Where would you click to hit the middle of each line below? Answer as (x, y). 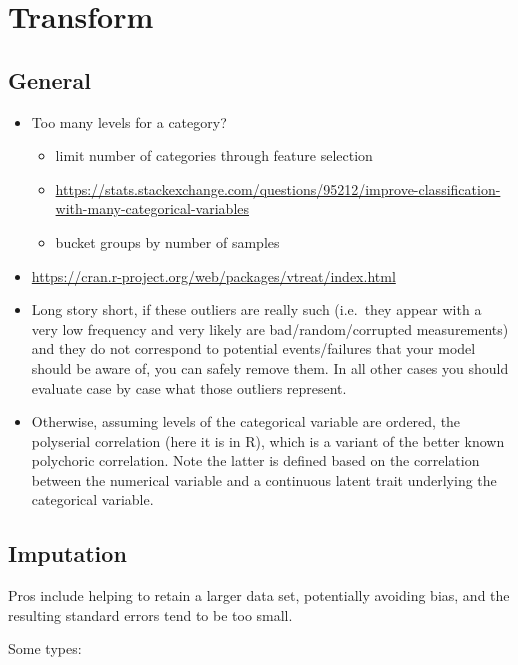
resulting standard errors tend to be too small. (150, 614)
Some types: (45, 648)
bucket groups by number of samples (167, 241)
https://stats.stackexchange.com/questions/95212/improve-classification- (278, 188)
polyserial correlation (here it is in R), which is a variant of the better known (268, 440)
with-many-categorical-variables (152, 208)
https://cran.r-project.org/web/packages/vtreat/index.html (213, 275)
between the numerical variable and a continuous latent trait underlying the (264, 479)
